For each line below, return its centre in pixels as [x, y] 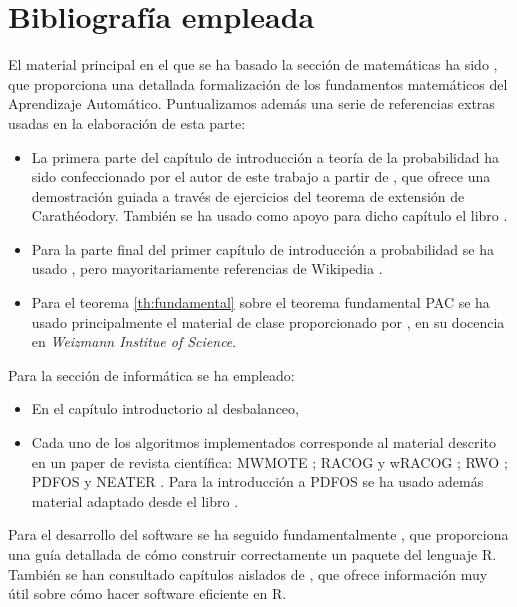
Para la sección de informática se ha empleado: [151, 374]
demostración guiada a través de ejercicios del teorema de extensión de [248, 195]
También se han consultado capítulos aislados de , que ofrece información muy [248, 573]
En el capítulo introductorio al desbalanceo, [165, 408]
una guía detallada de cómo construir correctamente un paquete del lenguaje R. [252, 554]
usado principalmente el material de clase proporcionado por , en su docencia [268, 321]
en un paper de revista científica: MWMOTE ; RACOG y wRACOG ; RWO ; [269, 461]
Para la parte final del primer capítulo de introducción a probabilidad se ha [262, 248]
